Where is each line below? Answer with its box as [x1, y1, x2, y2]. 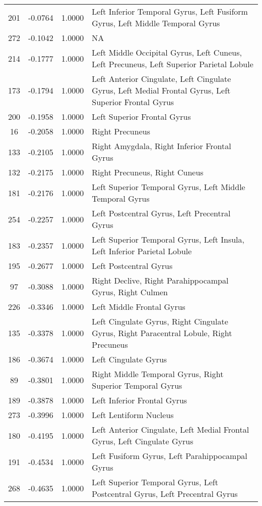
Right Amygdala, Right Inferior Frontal [92, 140, 231, 152]
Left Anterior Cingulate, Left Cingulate [92, 73, 231, 84]
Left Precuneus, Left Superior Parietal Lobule [92, 58, 253, 70]
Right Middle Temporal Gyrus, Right [92, 368, 224, 380]
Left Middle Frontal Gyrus [92, 301, 185, 312]
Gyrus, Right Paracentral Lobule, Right [92, 327, 232, 339]
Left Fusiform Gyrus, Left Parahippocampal [92, 450, 247, 462]
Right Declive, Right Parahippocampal [92, 274, 229, 286]
